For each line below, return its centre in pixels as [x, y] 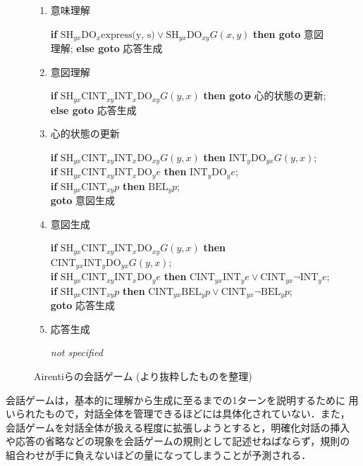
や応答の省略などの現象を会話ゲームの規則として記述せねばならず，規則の [178, 441]
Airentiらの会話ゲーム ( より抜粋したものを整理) [143, 376]
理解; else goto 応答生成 [106, 48]
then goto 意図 [288, 33]
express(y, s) [128, 35]
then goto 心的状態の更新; [265, 95]
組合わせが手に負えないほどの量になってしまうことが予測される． [159, 454]
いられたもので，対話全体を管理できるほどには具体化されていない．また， [178, 414]
